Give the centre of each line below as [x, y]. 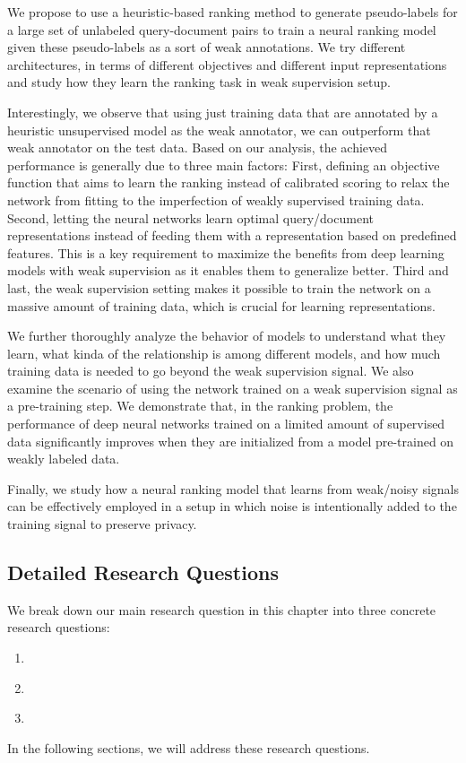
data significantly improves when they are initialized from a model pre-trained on [231, 441]
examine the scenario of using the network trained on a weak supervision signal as [233, 388]
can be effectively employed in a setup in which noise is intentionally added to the [232, 506]
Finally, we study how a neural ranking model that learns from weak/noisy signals [233, 488]
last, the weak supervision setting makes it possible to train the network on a [219, 287]
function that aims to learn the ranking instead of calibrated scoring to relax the [229, 182]
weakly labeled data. [64, 459]
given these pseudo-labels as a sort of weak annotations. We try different [207, 47]
